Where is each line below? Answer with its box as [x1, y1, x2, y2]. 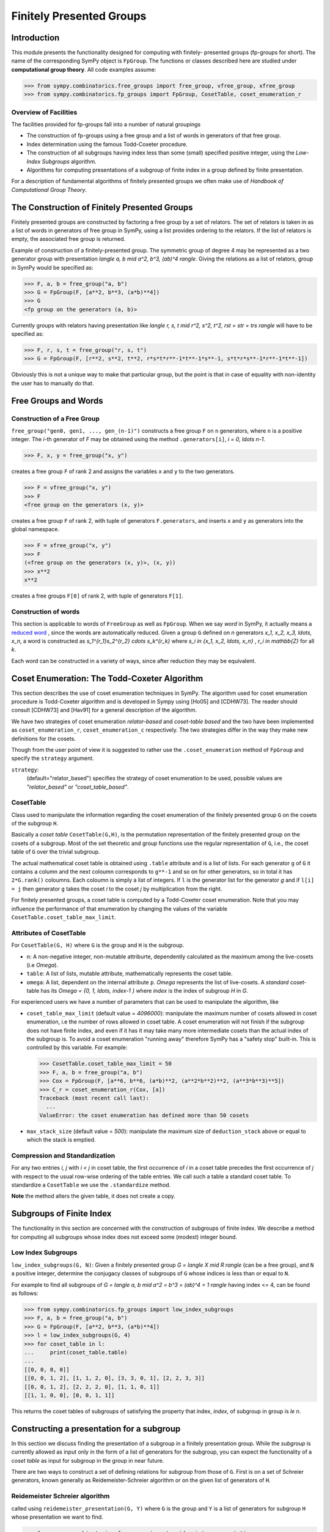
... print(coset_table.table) [24, 1349, 128, 1356]
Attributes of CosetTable [11, 928, 86, 937]
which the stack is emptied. [26, 1136, 96, 1143]
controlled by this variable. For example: [26, 1044, 128, 1051]
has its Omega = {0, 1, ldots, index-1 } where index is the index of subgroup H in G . [40, 987, 249, 995]
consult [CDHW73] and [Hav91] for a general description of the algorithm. [11, 707, 197, 714]
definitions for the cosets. [11, 735, 76, 742]
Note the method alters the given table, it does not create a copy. [11, 1193, 175, 1200]
